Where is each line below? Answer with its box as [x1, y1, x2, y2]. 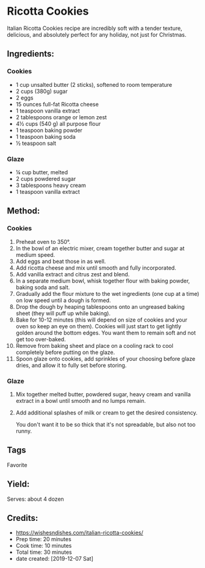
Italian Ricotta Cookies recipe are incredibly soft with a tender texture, [7, 24, 182, 32]
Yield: [7, 479, 30, 490]
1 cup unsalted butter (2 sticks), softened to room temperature [15, 81, 173, 88]
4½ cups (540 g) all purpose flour [15, 120, 101, 127]
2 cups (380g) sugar [15, 87, 68, 95]
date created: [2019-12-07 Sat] [15, 555, 94, 562]
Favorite [7, 461, 27, 468]
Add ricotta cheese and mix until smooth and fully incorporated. [15, 264, 176, 271]
